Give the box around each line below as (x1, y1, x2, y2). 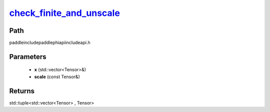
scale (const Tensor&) (34, 74, 80, 80)
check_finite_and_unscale (9, 7, 120, 18)
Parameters (9, 52, 46, 61)
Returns (9, 87, 35, 95)
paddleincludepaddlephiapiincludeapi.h (9, 40, 90, 46)
